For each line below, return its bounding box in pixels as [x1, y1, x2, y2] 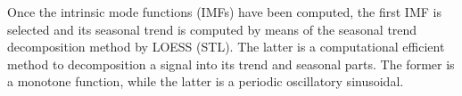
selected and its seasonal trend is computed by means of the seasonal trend [7, 20, 417, 38]
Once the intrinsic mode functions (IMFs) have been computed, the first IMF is [7, 3, 441, 20]
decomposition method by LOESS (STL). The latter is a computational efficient [7, 37, 445, 56]
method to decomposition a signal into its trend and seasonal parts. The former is [7, 54, 455, 73]
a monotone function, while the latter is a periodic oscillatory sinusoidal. [7, 72, 404, 91]
